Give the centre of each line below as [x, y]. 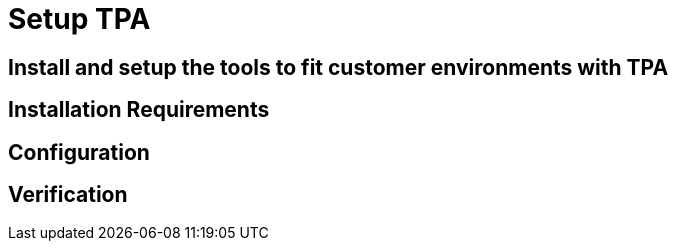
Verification [68, 195]
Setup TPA [79, 19]
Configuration [79, 152]
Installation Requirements [139, 110]
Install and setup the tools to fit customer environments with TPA [338, 67]
